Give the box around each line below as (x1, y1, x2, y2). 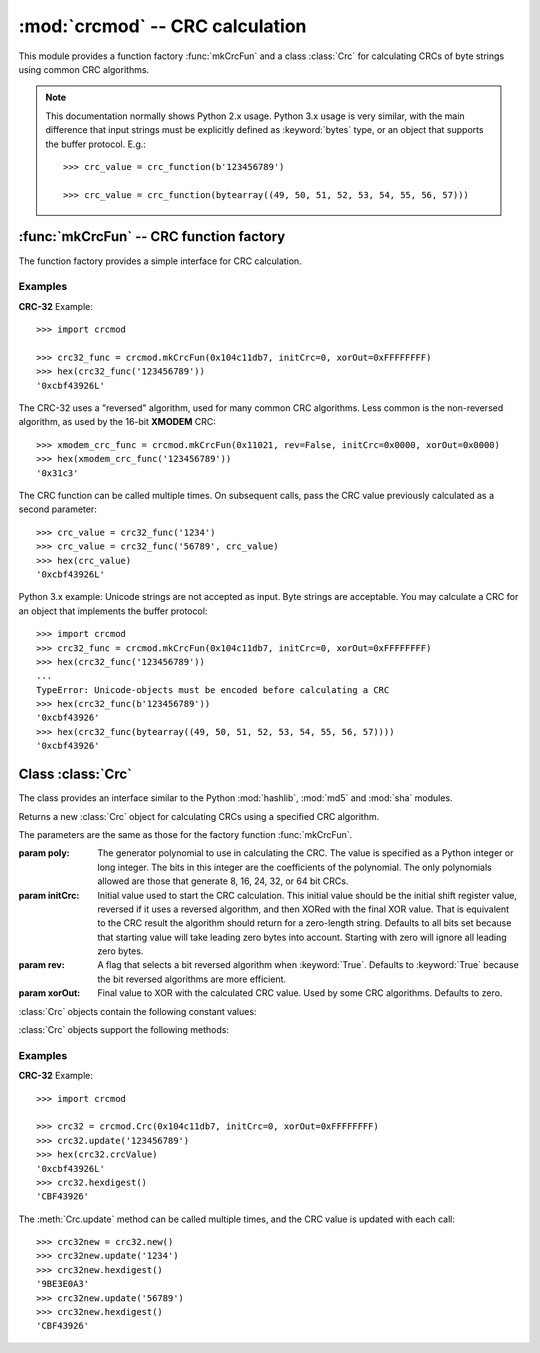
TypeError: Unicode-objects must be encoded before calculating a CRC (36, 684, 390, 695)
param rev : (18, 959, 65, 971)
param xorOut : (18, 987, 81, 999)
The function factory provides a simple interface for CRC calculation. (18, 255, 302, 267)
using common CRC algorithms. (18, 63, 150, 75)
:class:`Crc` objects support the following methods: (18, 1024, 230, 1036)
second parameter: (18, 503, 97, 515)
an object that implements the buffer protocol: (18, 605, 208, 617)
